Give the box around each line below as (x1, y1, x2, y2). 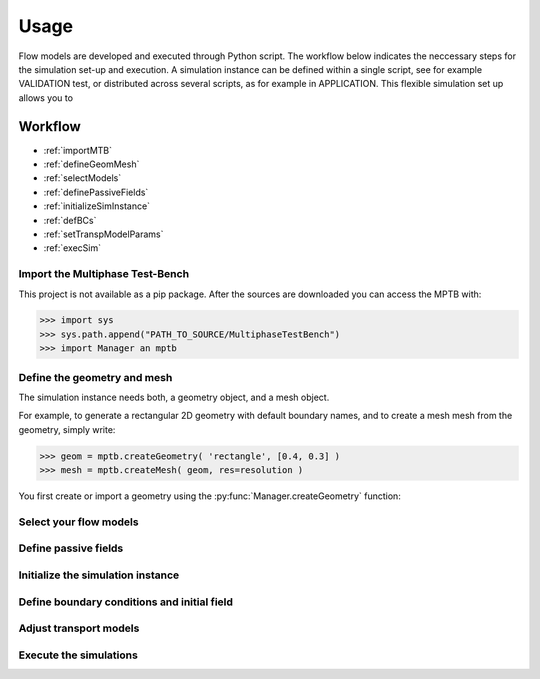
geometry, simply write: (18, 423, 116, 435)
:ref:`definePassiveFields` (43, 186, 149, 198)
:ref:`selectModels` (43, 172, 122, 184)
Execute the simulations (18, 648, 139, 662)
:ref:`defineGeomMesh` (43, 158, 140, 170)
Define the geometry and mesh (18, 370, 173, 384)
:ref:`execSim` (43, 242, 102, 254)
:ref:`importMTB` (43, 144, 113, 156)
